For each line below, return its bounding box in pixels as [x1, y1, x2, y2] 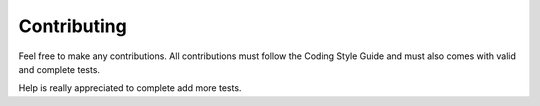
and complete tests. [18, 63, 100, 75]
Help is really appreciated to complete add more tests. [18, 82, 242, 94]
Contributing [18, 15, 127, 37]
